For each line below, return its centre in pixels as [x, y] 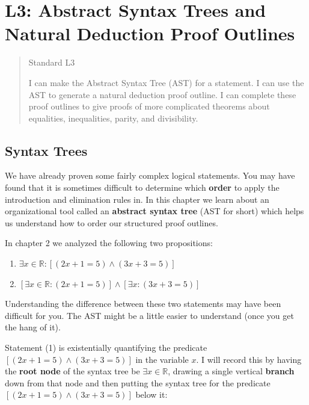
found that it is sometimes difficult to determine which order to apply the [142, 187]
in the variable [162, 359]
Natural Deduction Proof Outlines [150, 33]
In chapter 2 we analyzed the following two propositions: [109, 243]
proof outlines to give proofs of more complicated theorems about [149, 106]
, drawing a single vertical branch [231, 371]
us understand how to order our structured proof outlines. [112, 222]
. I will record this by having [249, 359]
